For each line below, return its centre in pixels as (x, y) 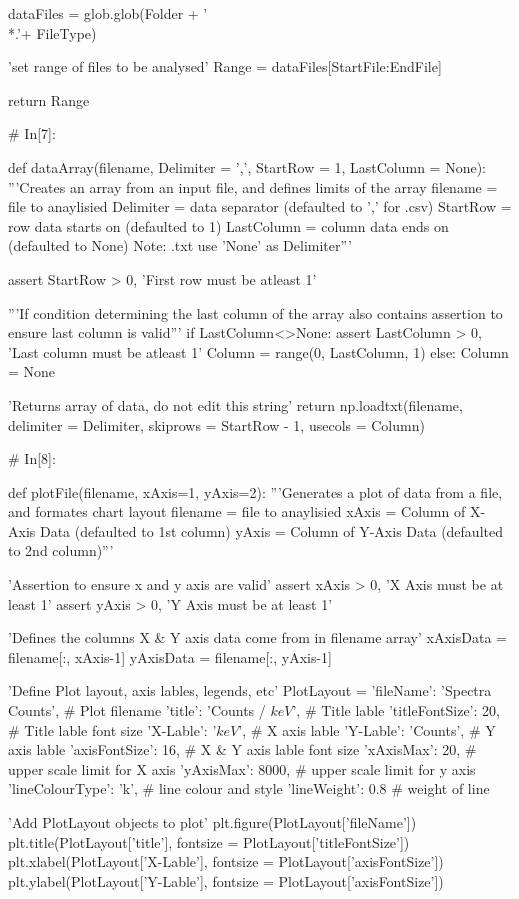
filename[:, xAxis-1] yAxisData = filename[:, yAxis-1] (170, 656)
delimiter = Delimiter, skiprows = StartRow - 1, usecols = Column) (216, 424)
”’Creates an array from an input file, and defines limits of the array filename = (253, 186)
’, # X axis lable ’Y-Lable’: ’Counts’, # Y (367, 729)
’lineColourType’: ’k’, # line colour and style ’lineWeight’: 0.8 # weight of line (249, 788)
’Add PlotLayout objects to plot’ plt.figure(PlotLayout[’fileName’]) (212, 822)
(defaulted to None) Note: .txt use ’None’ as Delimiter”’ (180, 245)
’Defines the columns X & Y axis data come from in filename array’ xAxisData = (257, 637)
